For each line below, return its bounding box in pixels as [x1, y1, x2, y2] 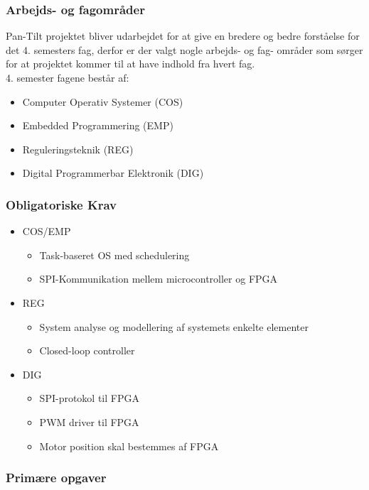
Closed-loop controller [39, 343, 135, 358]
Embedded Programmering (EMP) [22, 118, 173, 133]
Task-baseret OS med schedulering [39, 247, 190, 262]
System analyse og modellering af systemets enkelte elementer [39, 319, 309, 334]
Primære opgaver [6, 469, 107, 486]
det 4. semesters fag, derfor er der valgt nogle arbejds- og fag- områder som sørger [6, 42, 363, 57]
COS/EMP [22, 224, 71, 239]
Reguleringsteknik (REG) [22, 141, 134, 156]
